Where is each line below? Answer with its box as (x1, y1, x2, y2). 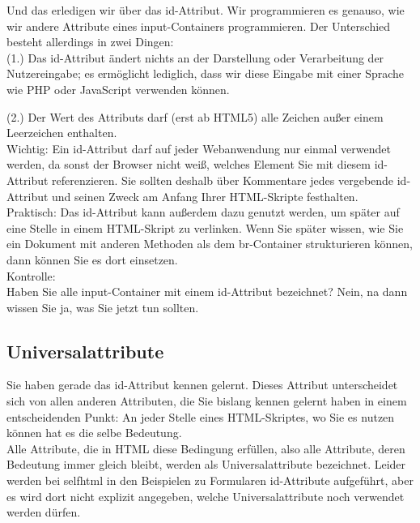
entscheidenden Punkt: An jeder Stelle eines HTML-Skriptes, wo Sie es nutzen (6, 408, 395, 425)
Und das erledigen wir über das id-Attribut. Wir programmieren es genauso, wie (6, 2, 405, 18)
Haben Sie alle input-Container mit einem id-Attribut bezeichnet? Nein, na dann (6, 283, 408, 300)
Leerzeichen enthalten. (6, 124, 117, 141)
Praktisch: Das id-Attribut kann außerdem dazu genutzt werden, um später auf (6, 204, 400, 221)
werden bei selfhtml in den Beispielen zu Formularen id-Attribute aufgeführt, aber (6, 472, 414, 489)
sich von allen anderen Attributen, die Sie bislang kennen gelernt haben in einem (6, 392, 407, 409)
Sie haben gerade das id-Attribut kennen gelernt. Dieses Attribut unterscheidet (6, 376, 398, 393)
